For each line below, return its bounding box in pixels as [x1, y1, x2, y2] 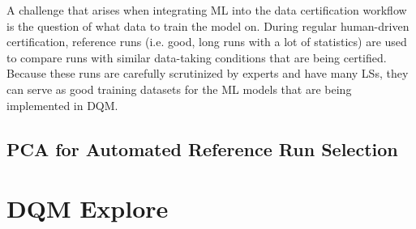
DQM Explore [6, 192, 169, 225]
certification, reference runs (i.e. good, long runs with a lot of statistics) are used [6, 33, 407, 50]
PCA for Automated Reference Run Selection [6, 136, 398, 161]
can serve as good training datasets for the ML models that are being [6, 80, 352, 97]
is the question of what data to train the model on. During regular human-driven [6, 17, 410, 34]
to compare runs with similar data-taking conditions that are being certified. [6, 49, 387, 66]
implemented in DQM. [6, 96, 118, 113]
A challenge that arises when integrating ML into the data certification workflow [6, 2, 407, 18]
